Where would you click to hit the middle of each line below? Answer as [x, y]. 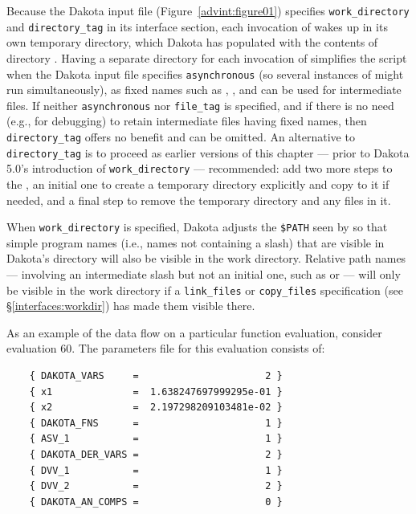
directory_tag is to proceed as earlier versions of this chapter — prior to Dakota [208, 152]
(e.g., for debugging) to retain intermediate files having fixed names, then [187, 121]
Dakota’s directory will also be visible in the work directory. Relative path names [206, 258]
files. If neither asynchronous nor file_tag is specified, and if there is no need [200, 105]
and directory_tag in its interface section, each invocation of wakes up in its [197, 26]
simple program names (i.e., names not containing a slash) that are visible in [196, 242]
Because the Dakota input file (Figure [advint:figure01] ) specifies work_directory [208, 10]
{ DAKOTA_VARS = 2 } [156, 376]
